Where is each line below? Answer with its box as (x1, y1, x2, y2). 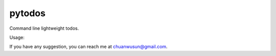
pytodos (9, 8, 46, 19)
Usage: (9, 34, 25, 40)
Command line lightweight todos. (9, 25, 79, 31)
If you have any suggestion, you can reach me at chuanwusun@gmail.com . (9, 43, 168, 50)
